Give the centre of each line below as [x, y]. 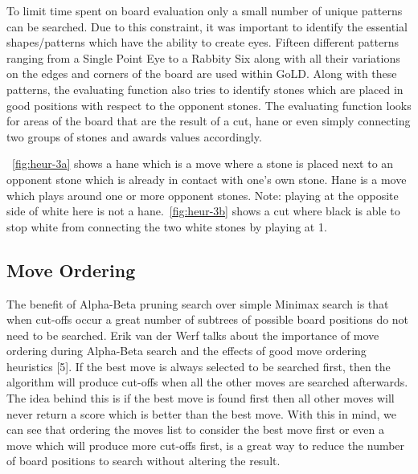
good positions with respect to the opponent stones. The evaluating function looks [209, 105]
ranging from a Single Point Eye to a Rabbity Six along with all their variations [203, 57]
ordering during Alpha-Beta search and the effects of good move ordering [186, 351]
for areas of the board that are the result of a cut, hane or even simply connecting [209, 121]
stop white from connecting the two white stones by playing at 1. [167, 226]
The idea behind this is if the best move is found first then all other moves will [201, 398]
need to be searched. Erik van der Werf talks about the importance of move [193, 335]
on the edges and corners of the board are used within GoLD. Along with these [202, 74]
